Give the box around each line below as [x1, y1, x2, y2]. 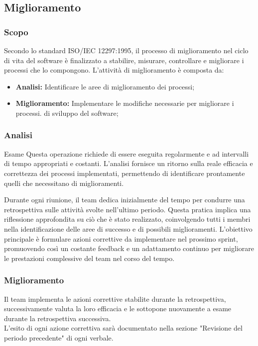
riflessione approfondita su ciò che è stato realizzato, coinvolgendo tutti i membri [4, 214, 251, 224]
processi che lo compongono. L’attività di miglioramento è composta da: [4, 65, 224, 75]
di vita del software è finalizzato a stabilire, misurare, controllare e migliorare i [4, 55, 244, 65]
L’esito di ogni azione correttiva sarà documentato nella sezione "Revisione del [4, 323, 243, 333]
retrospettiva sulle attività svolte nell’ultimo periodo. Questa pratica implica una [4, 204, 251, 214]
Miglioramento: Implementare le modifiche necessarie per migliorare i [15, 98, 234, 108]
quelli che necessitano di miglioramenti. [4, 177, 124, 188]
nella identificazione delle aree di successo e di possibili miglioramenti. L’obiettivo [4, 223, 253, 234]
